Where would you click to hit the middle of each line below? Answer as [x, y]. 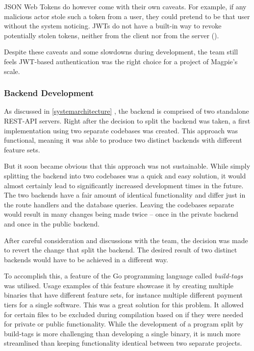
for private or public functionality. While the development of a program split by [124, 324]
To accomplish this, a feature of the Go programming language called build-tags [124, 276]
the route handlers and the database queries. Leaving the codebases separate [119, 204]
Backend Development [49, 93]
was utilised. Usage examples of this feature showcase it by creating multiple [119, 285]
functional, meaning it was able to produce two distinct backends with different [123, 140]
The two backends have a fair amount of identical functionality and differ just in [125, 195]
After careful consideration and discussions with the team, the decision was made [126, 240]
